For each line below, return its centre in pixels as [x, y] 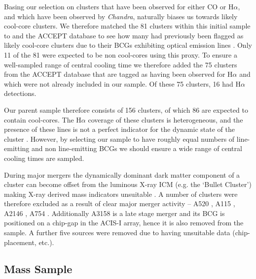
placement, [20, 242]
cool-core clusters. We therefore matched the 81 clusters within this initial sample [127, 26]
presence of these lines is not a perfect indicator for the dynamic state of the [119, 129]
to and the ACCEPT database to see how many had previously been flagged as [124, 35]
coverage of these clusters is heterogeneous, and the [165, 119]
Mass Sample [38, 268]
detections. [20, 93]
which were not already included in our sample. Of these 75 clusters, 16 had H [122, 83]
